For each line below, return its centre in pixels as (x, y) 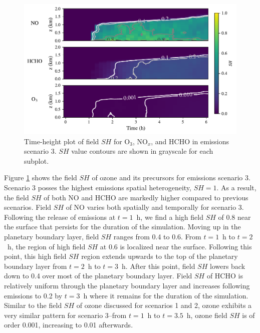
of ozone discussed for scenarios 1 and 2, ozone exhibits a (164, 305)
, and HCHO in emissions (190, 141)
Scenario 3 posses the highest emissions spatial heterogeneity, (98, 188)
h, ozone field (207, 315)
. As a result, (236, 188)
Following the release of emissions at (60, 217)
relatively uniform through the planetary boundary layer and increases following (127, 285)
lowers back (227, 266)
